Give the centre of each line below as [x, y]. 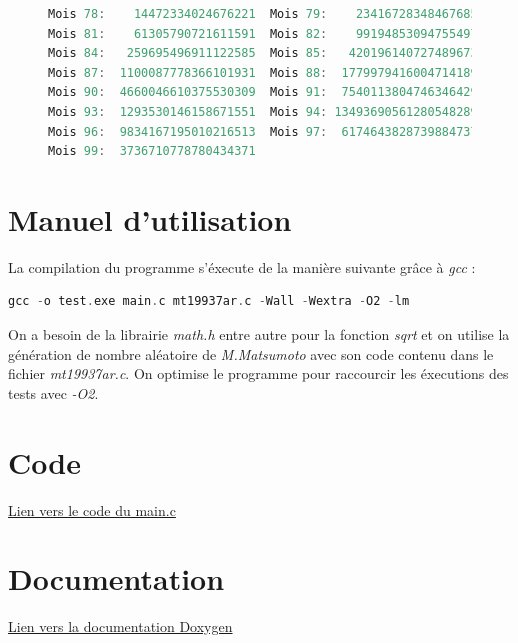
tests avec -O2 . [53, 392]
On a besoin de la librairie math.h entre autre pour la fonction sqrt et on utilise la [259, 334]
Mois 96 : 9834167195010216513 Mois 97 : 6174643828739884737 [263, 131]
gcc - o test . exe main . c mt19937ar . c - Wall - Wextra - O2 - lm [209, 301]
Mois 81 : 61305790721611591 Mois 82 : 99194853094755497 [263, 33]
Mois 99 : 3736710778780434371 [152, 151]
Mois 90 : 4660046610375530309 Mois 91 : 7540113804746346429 [263, 92]
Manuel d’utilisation [150, 218]
